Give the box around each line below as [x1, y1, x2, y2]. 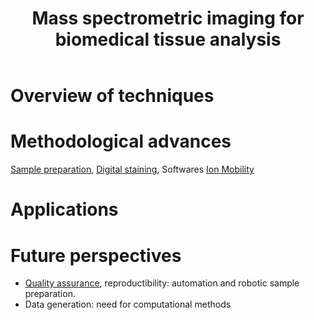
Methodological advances [10, 130, 232, 153]
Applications [10, 198, 119, 221]
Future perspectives [10, 244, 182, 267]
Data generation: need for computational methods [24, 298, 232, 311]
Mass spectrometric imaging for [31, 7, 305, 30]
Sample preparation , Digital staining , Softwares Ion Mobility [10, 163, 255, 176]
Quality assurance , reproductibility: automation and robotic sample [24, 277, 300, 289]
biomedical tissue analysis [54, 28, 282, 51]
